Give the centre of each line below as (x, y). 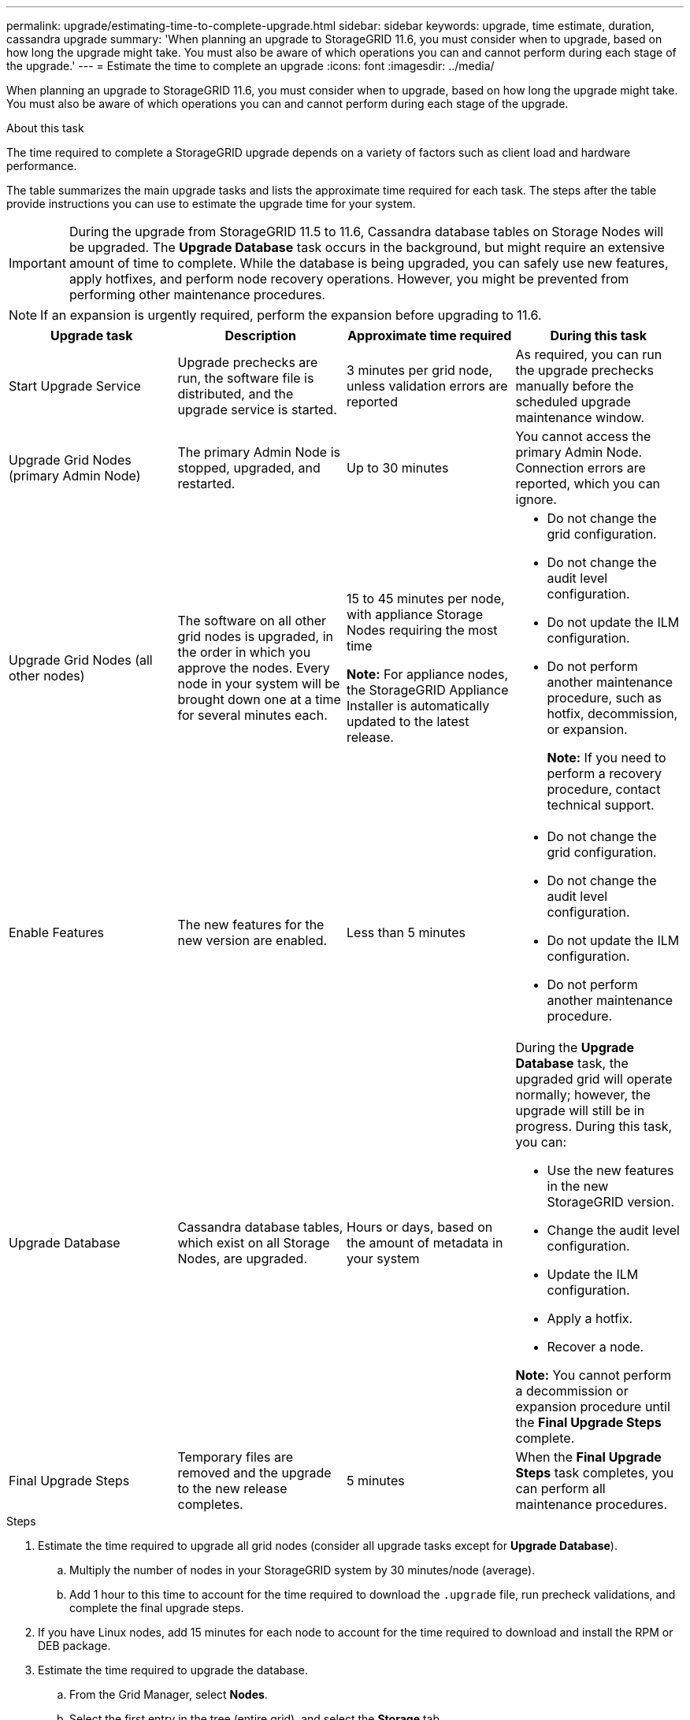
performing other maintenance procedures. (197, 295)
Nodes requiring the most (422, 630)
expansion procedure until (593, 1407)
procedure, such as (605, 698)
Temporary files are (236, 1457)
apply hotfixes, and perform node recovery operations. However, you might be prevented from (349, 279)
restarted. (206, 484)
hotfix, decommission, (612, 714)
